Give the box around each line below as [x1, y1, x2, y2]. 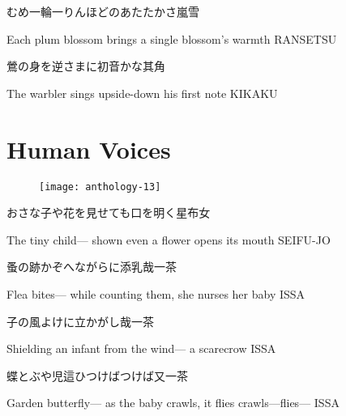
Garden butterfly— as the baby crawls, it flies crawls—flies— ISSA [6, 394, 340, 411]
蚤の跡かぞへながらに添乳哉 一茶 [6, 258, 177, 275]
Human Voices [6, 132, 171, 165]
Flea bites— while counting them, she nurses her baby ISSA [6, 285, 305, 302]
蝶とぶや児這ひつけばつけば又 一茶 [6, 367, 188, 384]
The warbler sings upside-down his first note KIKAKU [6, 84, 278, 101]
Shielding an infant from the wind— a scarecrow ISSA [6, 340, 276, 357]
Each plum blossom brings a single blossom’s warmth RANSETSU [6, 30, 337, 47]
